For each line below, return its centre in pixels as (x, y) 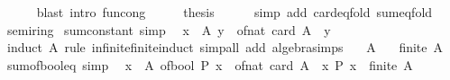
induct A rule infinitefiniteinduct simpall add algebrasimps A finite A (225, 47)
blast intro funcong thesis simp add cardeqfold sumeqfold (234, 12)
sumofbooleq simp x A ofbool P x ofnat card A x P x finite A (210, 64)
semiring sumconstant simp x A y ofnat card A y (169, 29)
